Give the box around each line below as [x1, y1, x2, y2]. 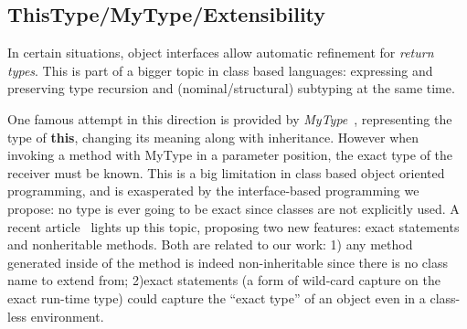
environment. [30, 306, 104, 325]
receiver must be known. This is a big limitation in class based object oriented [7, 163, 445, 182]
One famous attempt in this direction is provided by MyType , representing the [7, 109, 452, 128]
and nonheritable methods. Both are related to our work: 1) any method [7, 235, 413, 254]
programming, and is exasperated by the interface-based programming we [7, 181, 419, 200]
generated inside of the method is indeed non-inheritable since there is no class [7, 252, 449, 271]
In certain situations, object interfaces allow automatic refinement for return [7, 43, 434, 62]
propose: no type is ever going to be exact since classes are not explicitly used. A [7, 198, 460, 218]
